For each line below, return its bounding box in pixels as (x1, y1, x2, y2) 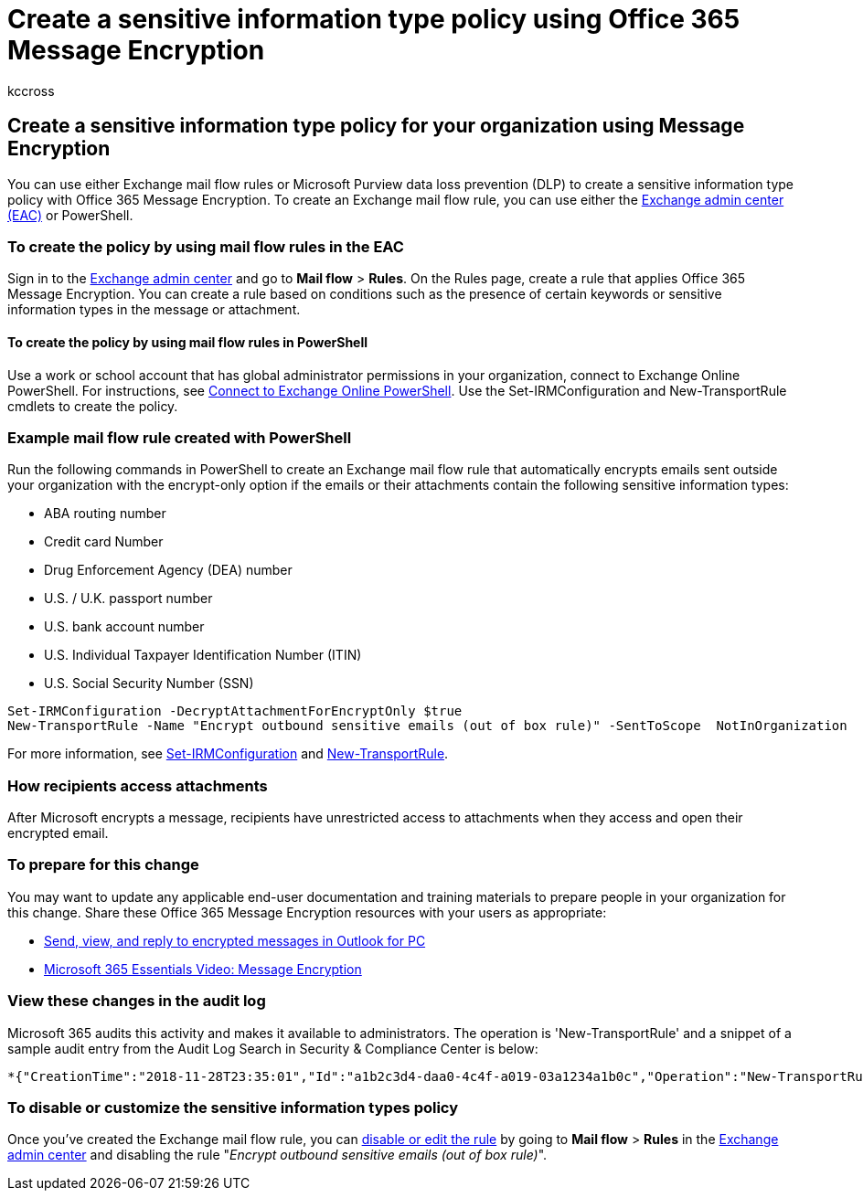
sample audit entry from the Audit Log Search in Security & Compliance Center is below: (7, 1040, 538, 1056)
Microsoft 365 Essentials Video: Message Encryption (44, 960, 362, 977)
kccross (7, 82, 55, 99)
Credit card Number (44, 534, 164, 550)
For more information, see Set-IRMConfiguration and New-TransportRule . (7, 746, 449, 762)
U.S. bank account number (44, 619, 205, 635)
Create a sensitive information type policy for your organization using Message (7, 114, 745, 138)
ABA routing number (44, 505, 166, 522)
